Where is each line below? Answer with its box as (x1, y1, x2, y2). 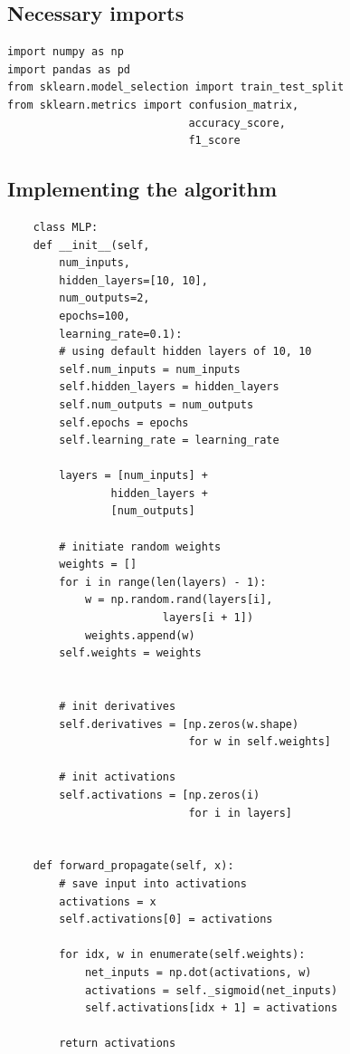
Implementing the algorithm (7, 175, 278, 203)
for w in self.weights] (188, 735, 331, 749)
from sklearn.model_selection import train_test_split (7, 81, 345, 94)
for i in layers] (188, 806, 292, 819)
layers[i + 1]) (162, 611, 254, 625)
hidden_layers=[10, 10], (59, 273, 208, 287)
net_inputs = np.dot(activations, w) (84, 965, 312, 979)
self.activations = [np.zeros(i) (59, 788, 260, 801)
